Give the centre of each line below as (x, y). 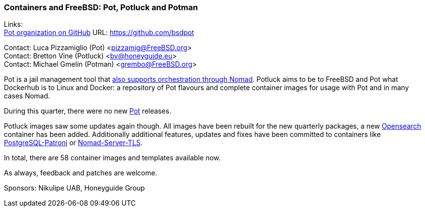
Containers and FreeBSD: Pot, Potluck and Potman (101, 7)
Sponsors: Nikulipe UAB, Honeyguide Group (75, 188)
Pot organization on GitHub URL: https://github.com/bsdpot (99, 33)
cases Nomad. (27, 96)
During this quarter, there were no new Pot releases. (88, 111)
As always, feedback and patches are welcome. (81, 173)
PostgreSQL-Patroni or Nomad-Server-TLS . (73, 143)
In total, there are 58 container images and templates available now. (112, 158)
